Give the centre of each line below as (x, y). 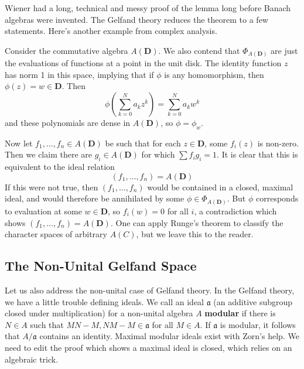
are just (284, 50)
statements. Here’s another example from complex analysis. (111, 31)
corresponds (277, 198)
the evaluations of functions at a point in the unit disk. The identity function (143, 63)
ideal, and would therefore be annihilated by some (95, 198)
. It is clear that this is (257, 154)
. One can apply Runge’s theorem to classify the (197, 222)
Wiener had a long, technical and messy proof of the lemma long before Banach (148, 8)
